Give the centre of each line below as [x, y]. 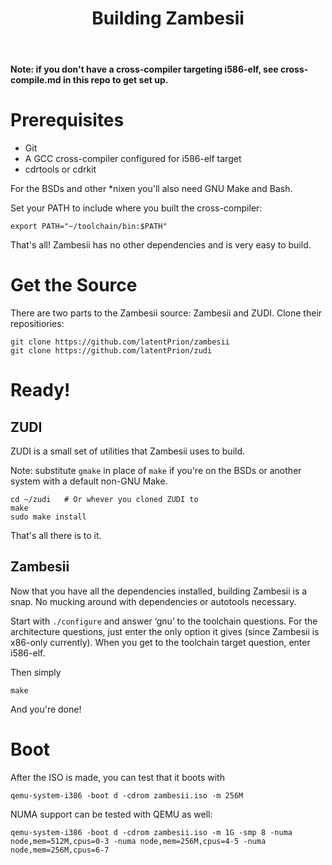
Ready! [40, 390]
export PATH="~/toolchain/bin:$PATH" [89, 227]
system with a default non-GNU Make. [89, 481]
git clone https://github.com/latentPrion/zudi [111, 351]
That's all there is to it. [56, 536]
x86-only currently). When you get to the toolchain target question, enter [160, 642]
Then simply [36, 672]
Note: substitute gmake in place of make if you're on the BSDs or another [156, 471]
